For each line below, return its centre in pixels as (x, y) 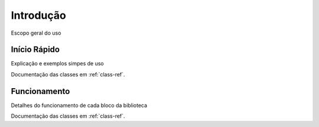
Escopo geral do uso (36, 33)
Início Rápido (35, 50)
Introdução (38, 15)
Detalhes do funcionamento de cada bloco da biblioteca (79, 105)
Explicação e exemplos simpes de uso (57, 63)
